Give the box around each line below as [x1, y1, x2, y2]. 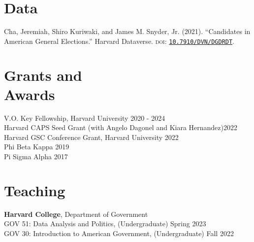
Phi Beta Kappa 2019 [4, 141, 69, 152]
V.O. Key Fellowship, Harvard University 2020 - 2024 [4, 112, 165, 123]
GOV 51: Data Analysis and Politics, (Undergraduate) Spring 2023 [4, 218, 206, 229]
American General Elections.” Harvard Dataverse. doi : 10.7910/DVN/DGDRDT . [4, 35, 235, 46]
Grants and [4, 65, 82, 85]
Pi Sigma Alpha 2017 [4, 151, 68, 162]
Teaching [4, 180, 65, 200]
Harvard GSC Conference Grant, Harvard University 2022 [4, 132, 179, 142]
